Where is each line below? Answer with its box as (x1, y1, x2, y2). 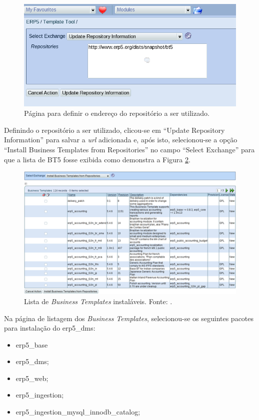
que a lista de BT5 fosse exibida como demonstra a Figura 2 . (4, 154, 190, 164)
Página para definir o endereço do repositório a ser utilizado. (24, 108, 209, 118)
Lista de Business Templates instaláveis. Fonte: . (24, 296, 172, 306)
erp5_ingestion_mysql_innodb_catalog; (15, 407, 140, 417)
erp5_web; (15, 373, 48, 383)
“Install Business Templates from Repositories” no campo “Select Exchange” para (4, 144, 255, 155)
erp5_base (15, 339, 48, 350)
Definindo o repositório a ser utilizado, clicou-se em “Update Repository (4, 124, 225, 135)
